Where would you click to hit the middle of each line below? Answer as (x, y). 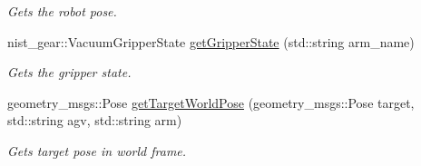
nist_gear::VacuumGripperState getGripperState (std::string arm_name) (211, 41)
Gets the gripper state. (69, 72)
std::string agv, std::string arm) (95, 120)
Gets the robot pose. (62, 11)
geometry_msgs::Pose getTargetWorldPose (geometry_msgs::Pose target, (211, 102)
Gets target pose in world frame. (97, 150)
